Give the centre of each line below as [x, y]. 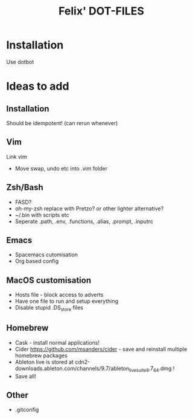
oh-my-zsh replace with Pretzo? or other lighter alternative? [89, 208]
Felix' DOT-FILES [101, 11]
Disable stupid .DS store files [49, 308]
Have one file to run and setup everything [67, 301]
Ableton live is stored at [44, 362]
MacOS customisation [49, 280]
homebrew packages [41, 356]
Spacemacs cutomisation [46, 255]
